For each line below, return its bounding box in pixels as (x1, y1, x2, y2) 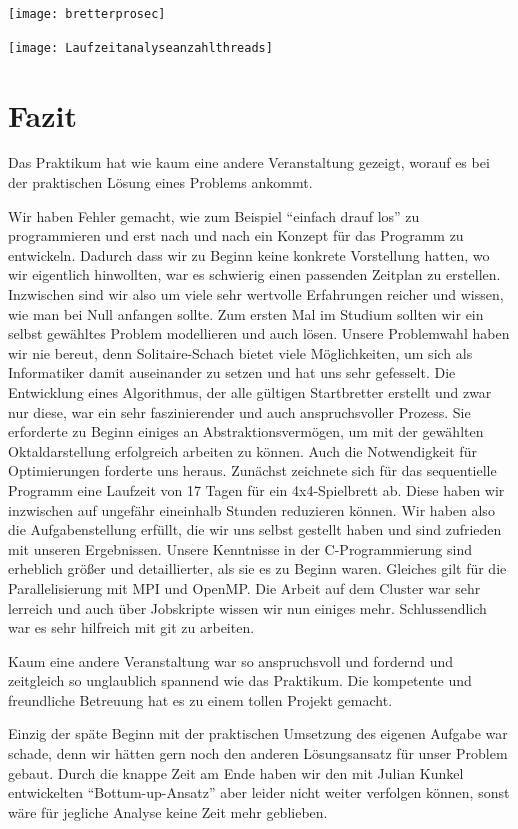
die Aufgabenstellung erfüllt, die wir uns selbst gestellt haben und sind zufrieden (8, 519, 502, 540)
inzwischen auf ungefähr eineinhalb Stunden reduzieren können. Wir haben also (8, 499, 495, 520)
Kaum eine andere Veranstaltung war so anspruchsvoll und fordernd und (8, 650, 454, 671)
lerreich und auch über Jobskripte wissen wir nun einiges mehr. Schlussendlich (8, 597, 487, 618)
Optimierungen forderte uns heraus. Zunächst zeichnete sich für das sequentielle (8, 460, 497, 481)
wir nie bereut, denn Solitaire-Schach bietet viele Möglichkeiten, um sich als (8, 342, 473, 363)
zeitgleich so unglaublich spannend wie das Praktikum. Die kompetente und (8, 670, 472, 691)
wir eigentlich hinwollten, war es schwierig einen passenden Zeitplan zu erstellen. (8, 264, 501, 285)
